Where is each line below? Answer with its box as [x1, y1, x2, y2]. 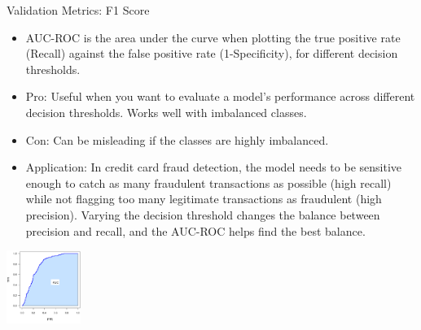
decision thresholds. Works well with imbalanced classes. [25, 103, 307, 120]
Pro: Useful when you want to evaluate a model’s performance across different [25, 88, 415, 105]
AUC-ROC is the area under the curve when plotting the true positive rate [25, 28, 401, 46]
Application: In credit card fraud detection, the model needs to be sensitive [25, 158, 401, 176]
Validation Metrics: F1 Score [7, 2, 150, 18]
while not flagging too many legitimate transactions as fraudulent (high [25, 190, 382, 207]
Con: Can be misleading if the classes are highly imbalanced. [25, 131, 329, 148]
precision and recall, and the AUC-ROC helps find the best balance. [25, 222, 366, 239]
